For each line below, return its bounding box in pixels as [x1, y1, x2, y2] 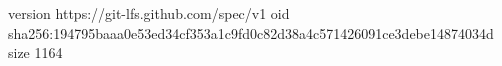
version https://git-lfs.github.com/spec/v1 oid [8, 3, 290, 23]
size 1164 [8, 42, 63, 63]
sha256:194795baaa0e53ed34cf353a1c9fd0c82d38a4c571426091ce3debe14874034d [8, 22, 494, 43]
